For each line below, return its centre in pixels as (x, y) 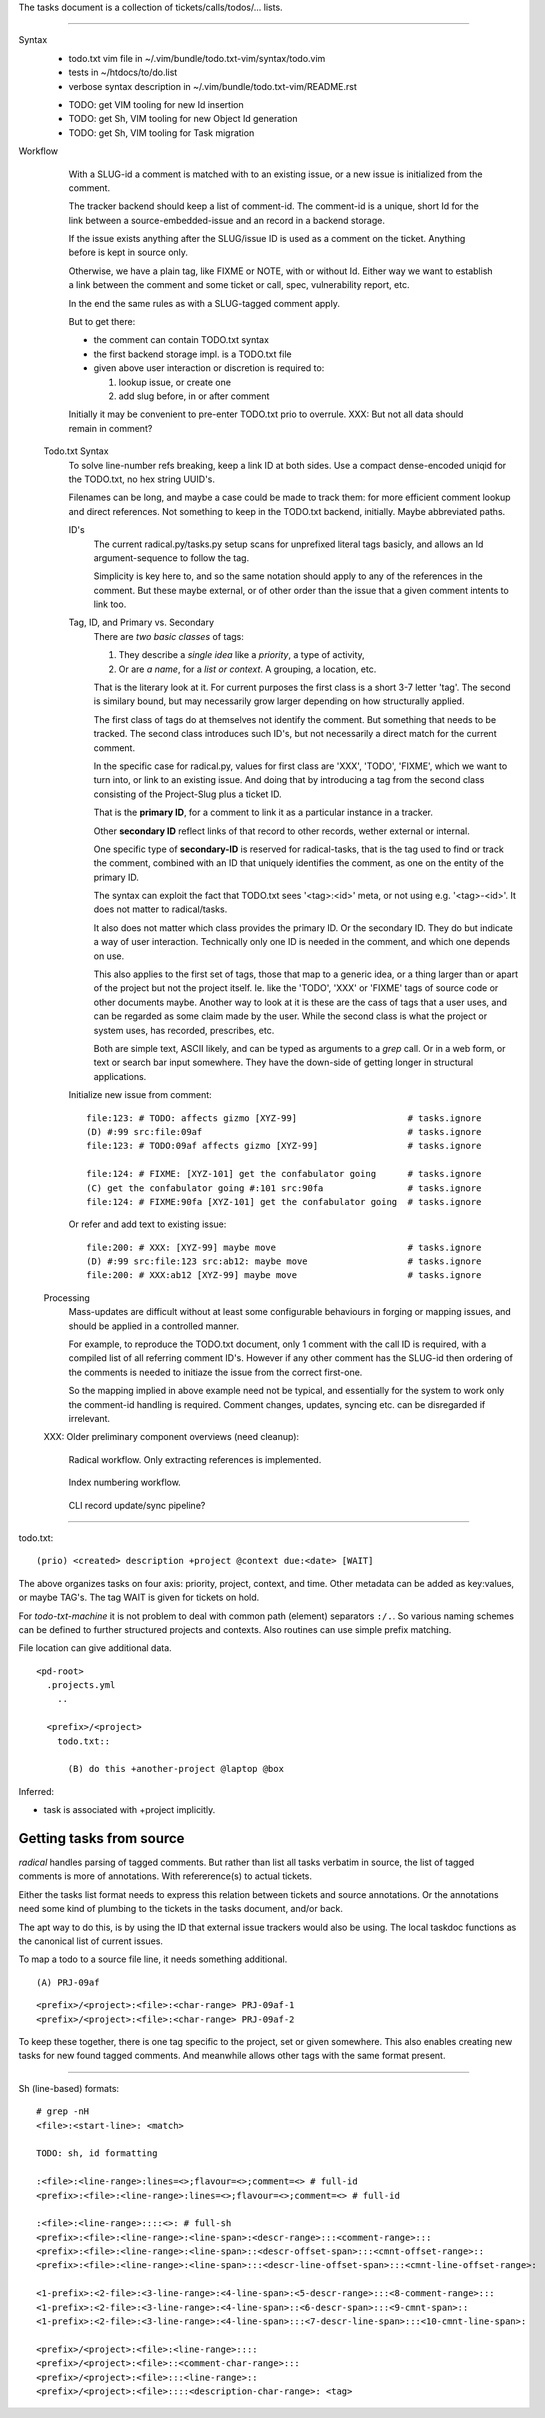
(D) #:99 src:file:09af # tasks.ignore (284, 1131)
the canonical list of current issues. (91, 1941)
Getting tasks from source (101, 1838)
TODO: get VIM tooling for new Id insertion (156, 104)
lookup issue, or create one (175, 382)
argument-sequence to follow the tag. (171, 557)
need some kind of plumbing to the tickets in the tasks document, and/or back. (181, 1909)
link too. (110, 604)
